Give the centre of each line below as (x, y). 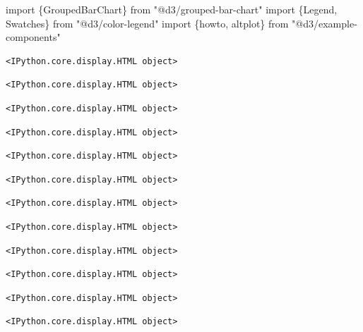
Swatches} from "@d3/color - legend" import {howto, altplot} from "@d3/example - (181, 23)
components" (33, 37)
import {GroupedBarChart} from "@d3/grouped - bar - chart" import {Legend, (172, 9)
